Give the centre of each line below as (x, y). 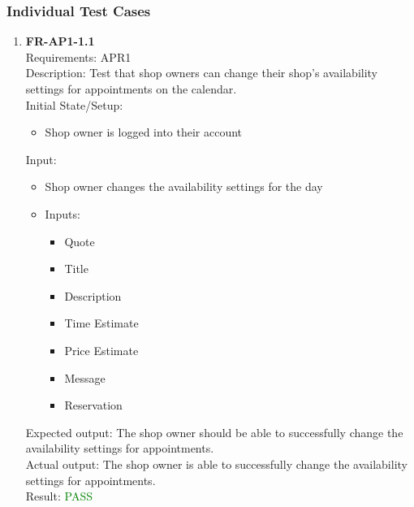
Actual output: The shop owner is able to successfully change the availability (216, 464)
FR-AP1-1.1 (60, 41)
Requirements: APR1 (78, 56)
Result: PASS (59, 496)
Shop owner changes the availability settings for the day (184, 186)
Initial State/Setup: (74, 104)
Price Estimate (101, 350)
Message (85, 377)
